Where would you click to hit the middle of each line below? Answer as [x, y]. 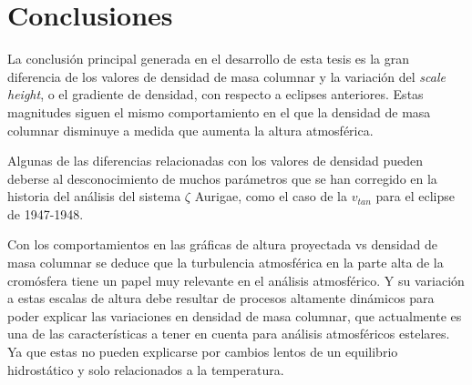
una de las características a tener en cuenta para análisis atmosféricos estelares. [229, 334]
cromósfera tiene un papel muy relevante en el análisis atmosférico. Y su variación [236, 280]
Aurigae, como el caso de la [271, 196]
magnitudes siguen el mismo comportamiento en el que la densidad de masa [219, 111]
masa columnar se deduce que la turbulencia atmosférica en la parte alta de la [226, 263]
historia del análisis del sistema [94, 196]
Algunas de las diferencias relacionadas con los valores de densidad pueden [215, 161]
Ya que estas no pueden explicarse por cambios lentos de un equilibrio [203, 352]
